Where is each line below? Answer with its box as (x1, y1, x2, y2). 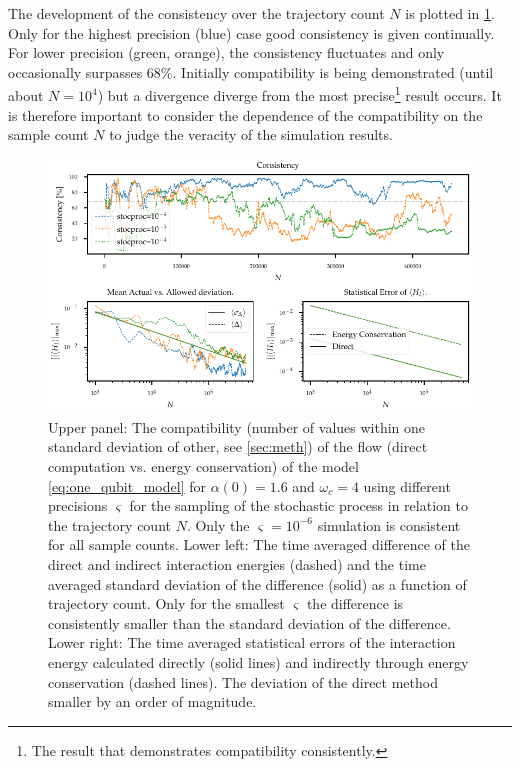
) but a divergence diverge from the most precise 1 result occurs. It (97, 82, 502, 106)
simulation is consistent (317, 514, 461, 535)
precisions (48, 495, 108, 516)
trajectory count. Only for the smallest (48, 593, 285, 614)
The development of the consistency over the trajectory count (8, 3, 385, 23)
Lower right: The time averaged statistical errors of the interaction (48, 632, 456, 653)
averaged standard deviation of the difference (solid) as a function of (48, 573, 467, 594)
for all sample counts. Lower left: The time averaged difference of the (48, 534, 471, 555)
